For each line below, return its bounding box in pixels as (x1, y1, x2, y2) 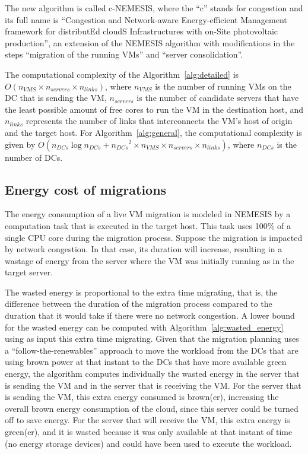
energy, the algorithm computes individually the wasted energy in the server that (5, 367, 300, 380)
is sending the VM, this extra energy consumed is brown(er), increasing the (5, 390, 279, 403)
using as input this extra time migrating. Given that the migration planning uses (5, 332, 299, 345)
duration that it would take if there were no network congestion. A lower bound (5, 309, 295, 322)
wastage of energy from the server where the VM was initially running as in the (5, 254, 294, 266)
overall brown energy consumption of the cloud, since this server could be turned (5, 402, 299, 414)
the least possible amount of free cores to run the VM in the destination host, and (5, 103, 304, 115)
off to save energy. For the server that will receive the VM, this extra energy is (5, 414, 290, 426)
